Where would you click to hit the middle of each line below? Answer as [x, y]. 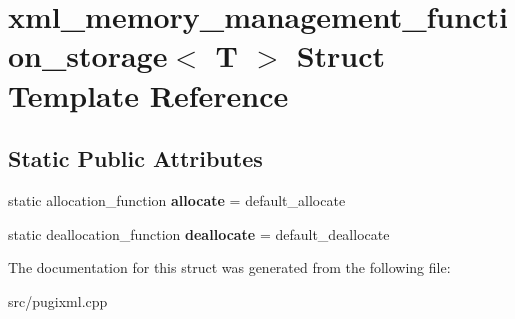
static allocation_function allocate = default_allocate [177, 199]
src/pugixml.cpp [58, 300]
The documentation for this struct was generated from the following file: [229, 267]
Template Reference [148, 94]
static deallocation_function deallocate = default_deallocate [199, 233]
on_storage [88, 55]
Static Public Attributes [135, 158]
